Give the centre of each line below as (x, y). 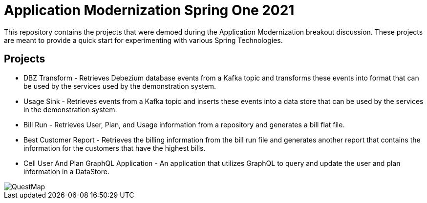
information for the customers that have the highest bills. (115, 148)
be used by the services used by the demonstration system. (120, 86)
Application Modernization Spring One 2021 (149, 10)
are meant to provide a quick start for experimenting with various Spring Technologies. (143, 40)
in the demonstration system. (70, 109)
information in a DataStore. (66, 171)
